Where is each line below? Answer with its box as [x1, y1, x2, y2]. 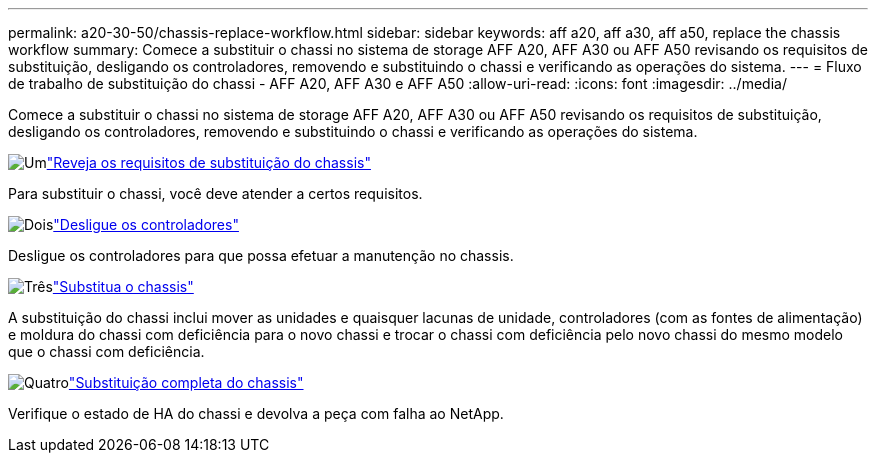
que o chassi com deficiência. [8, 343, 205, 360]
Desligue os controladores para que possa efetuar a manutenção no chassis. [8, 247, 514, 264]
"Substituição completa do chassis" [68, 374, 304, 391]
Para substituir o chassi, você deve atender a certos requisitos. [8, 185, 423, 202]
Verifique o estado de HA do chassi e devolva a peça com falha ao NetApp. [8, 405, 504, 422]
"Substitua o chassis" [52, 278, 194, 295]
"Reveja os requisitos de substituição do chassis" [46, 154, 371, 171]
